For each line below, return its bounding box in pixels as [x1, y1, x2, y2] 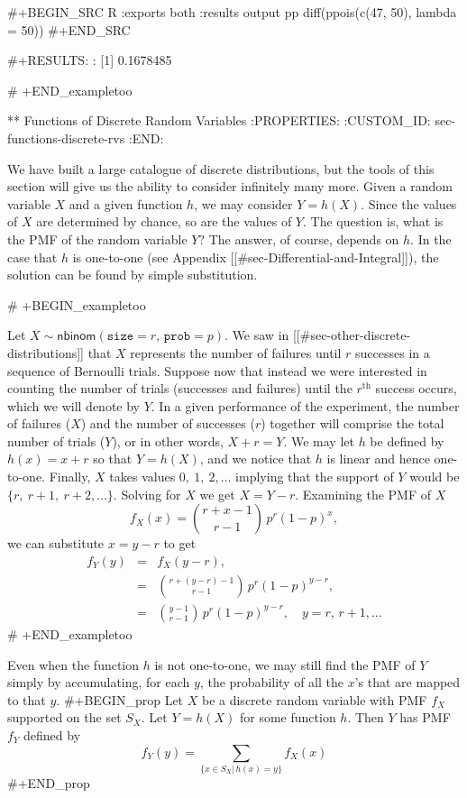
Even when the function [7, 655, 140, 674]
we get [199, 484, 235, 503]
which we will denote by [7, 396, 140, 415]
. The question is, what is [302, 212, 444, 231]
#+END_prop [7, 773, 90, 792]
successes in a [355, 343, 430, 362]
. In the [410, 229, 452, 248]
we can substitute [7, 534, 105, 553]
